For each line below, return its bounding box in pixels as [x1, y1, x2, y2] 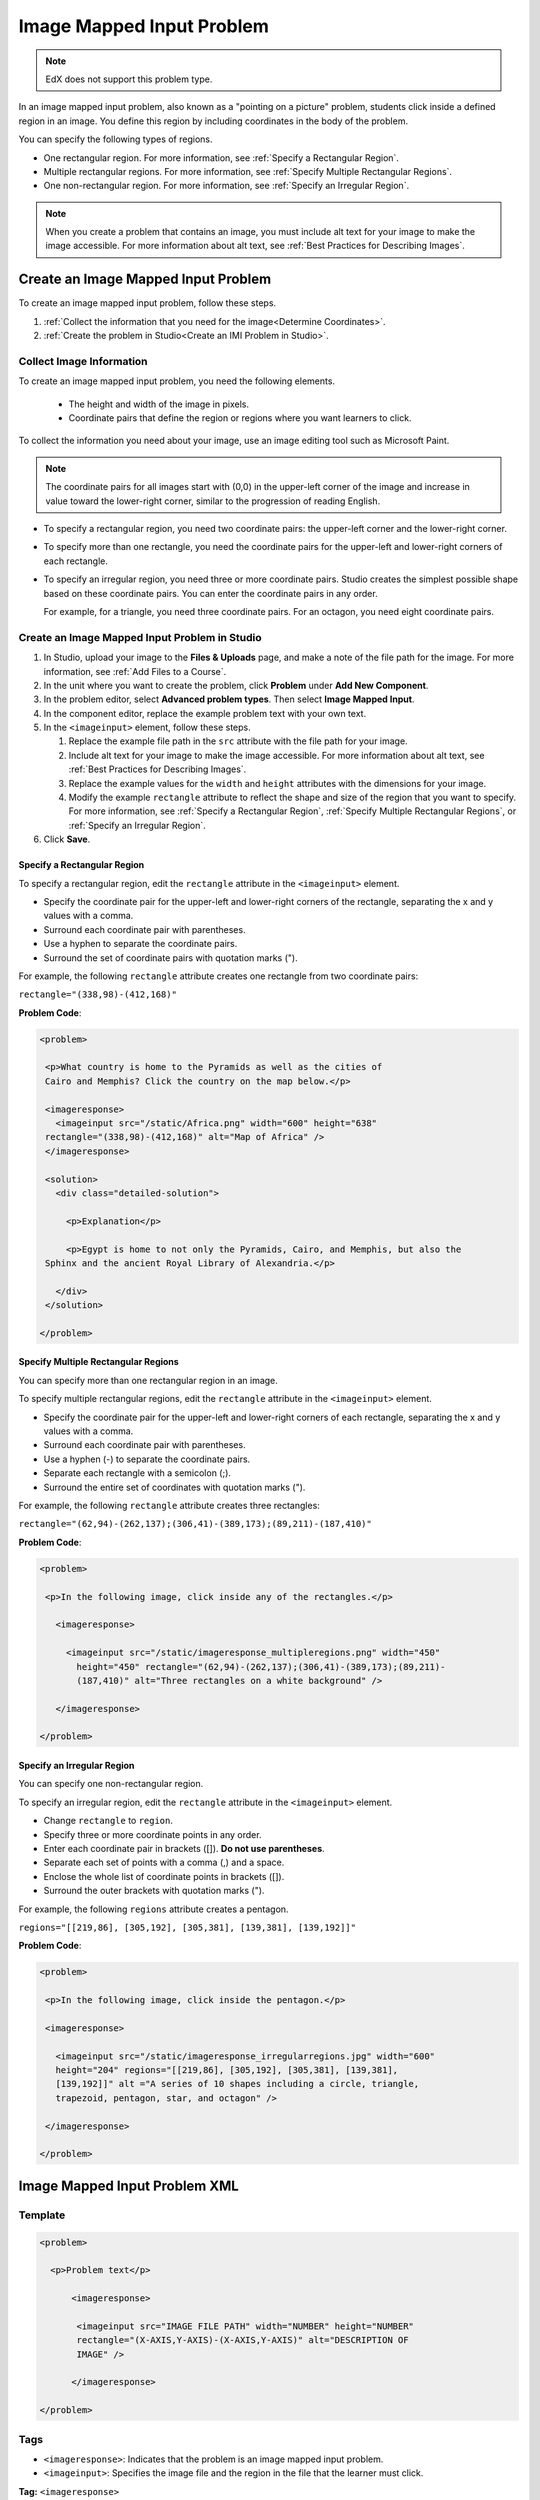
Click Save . [43, 833, 91, 845]
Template [18, 2208, 66, 2222]
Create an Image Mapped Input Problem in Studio [18, 630, 262, 644]
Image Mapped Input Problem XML [18, 2177, 239, 2194]
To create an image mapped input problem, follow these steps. [18, 297, 277, 309]
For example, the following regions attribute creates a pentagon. [18, 1903, 289, 1915]
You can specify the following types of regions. [18, 133, 213, 145]
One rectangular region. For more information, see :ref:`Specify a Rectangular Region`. [43, 151, 400, 164]
